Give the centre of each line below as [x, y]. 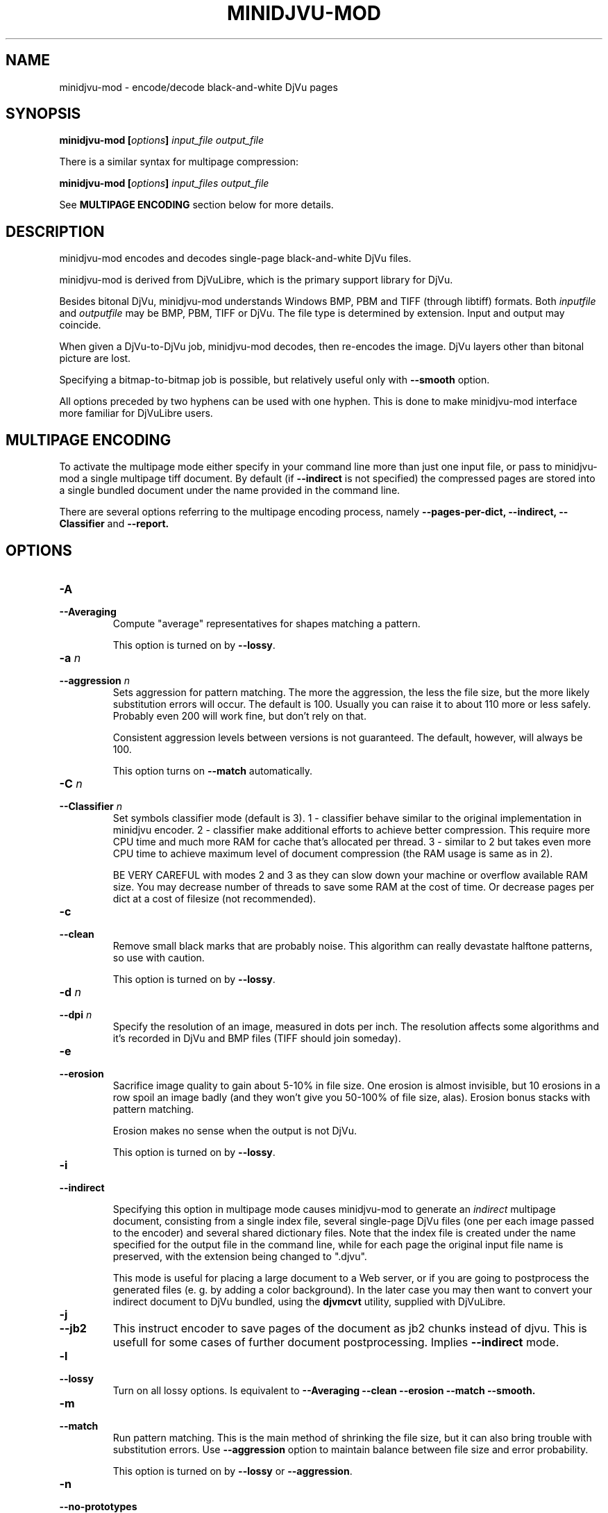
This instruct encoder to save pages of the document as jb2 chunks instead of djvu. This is [350, 1328]
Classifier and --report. [114, 524]
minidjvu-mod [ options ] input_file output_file [162, 140]
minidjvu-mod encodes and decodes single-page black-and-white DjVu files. [235, 258]
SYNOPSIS [43, 114]
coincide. [80, 325]
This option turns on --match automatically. [213, 770]
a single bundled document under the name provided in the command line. [230, 490]
